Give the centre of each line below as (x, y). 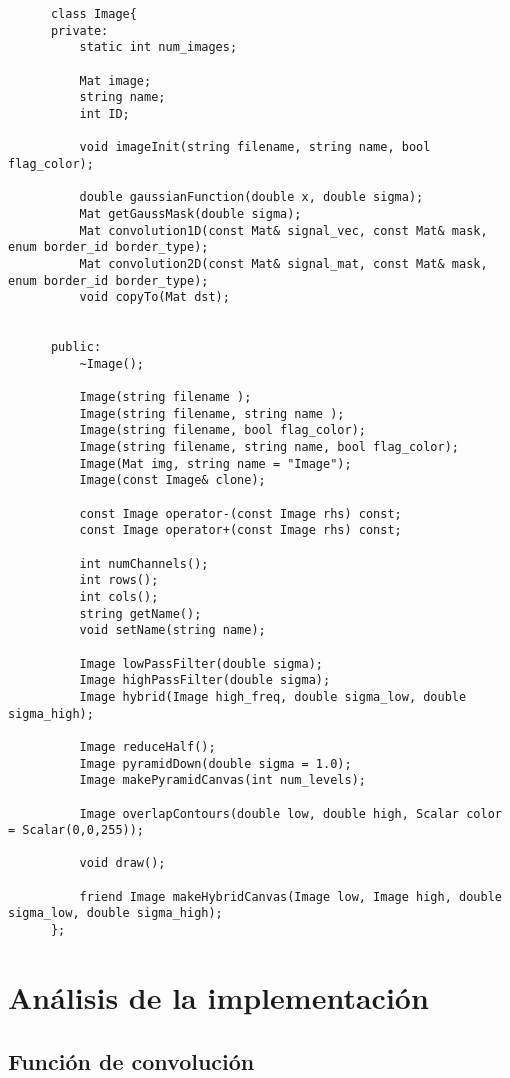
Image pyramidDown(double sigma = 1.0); (215, 763)
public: (76, 347)
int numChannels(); (144, 563)
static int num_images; (158, 47)
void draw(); (122, 863)
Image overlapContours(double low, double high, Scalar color (290, 813)
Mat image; (115, 80)
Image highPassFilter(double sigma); (205, 680)
